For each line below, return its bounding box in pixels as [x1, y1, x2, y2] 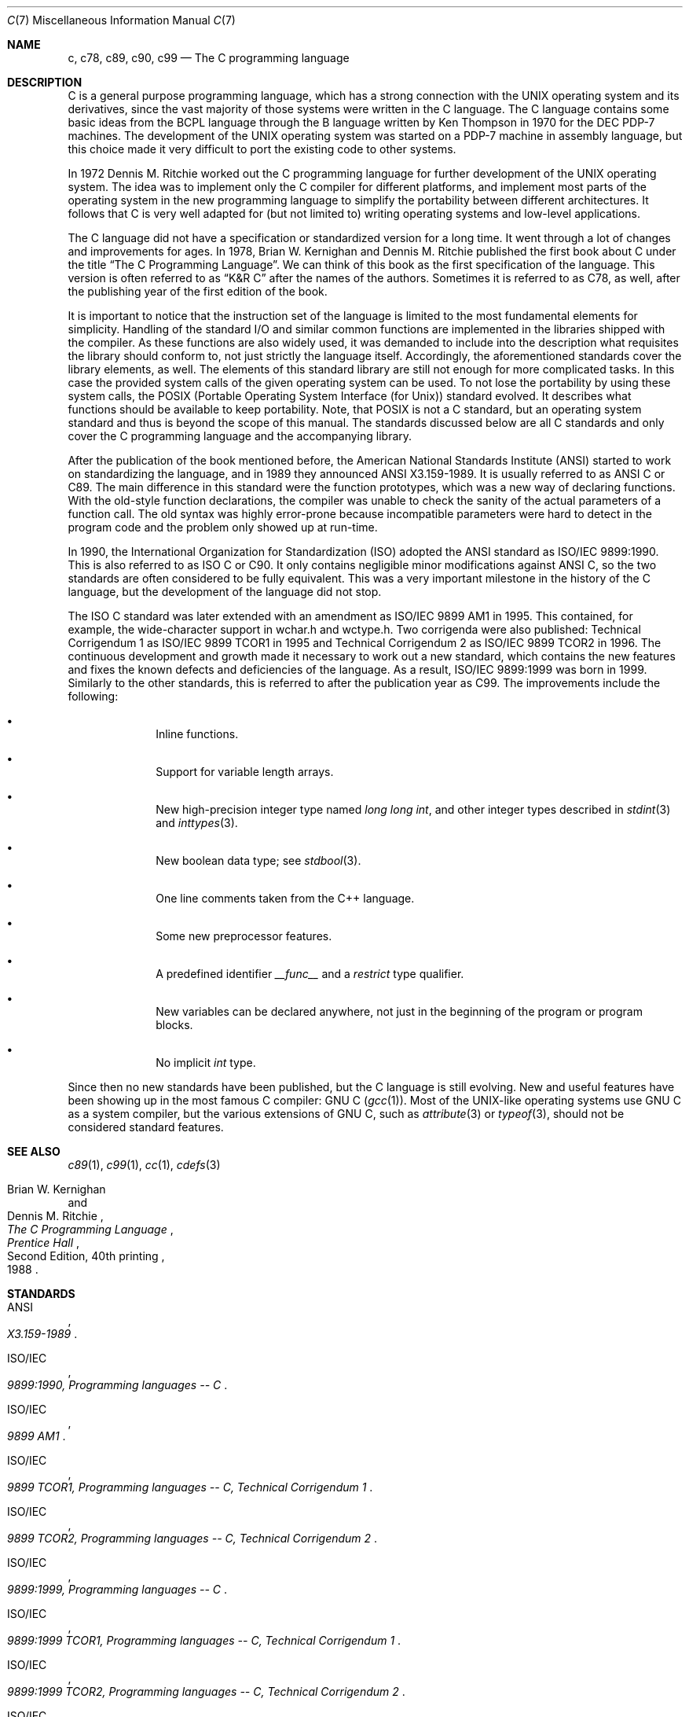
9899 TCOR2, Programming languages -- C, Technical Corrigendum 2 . [7, 1531, 378, 1545]
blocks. [156, 1018, 193, 1031]
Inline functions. [156, 727, 239, 741]
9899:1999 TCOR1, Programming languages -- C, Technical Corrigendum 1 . [7, 1634, 401, 1647]
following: [68, 689, 119, 703]
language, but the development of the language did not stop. [68, 585, 382, 598]
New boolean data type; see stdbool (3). [156, 854, 361, 867]
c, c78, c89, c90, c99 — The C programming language [68, 51, 350, 64]
